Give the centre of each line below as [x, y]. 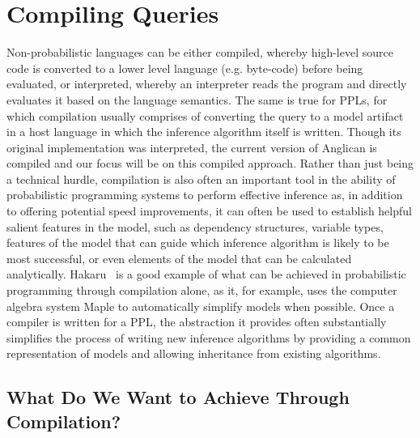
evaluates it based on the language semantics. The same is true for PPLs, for [197, 99]
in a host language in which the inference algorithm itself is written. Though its [204, 132]
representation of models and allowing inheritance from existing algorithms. [194, 353]
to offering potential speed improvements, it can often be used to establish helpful [209, 211]
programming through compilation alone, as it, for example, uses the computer [202, 290]
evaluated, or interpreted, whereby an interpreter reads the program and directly [207, 84]
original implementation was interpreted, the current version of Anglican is [192, 147]
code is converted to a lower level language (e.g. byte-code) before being [185, 68]
